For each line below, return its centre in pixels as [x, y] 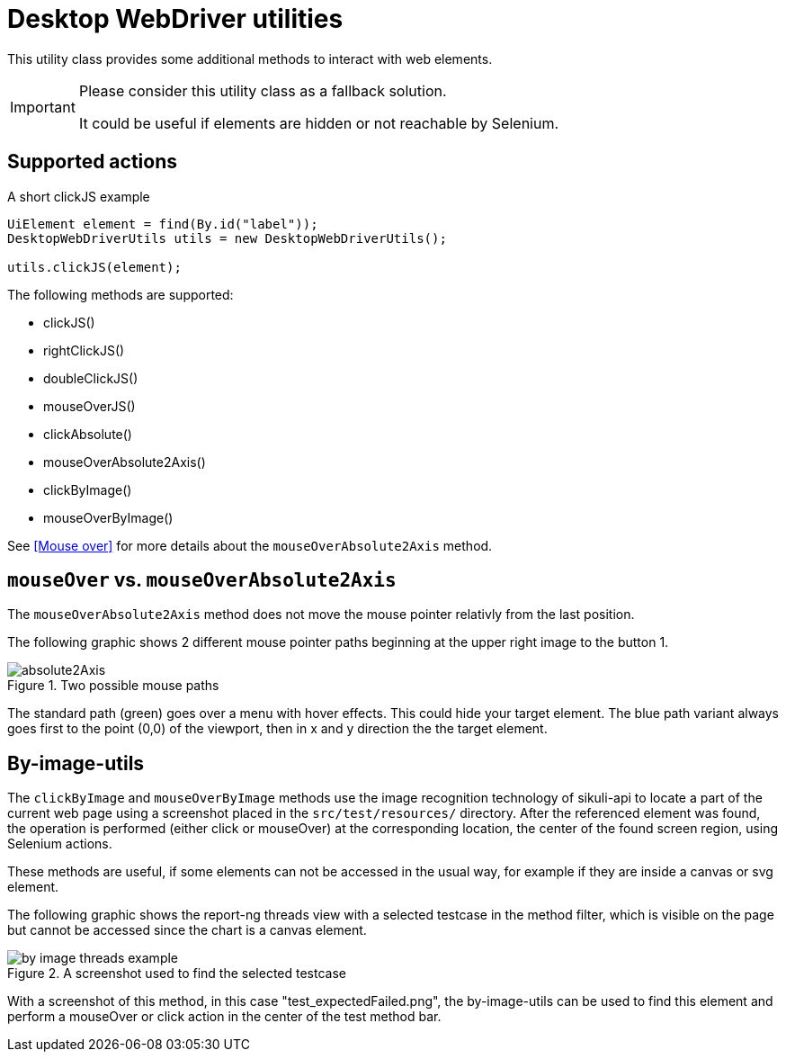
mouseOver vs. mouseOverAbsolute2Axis [202, 580]
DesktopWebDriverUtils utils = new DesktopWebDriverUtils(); [227, 238]
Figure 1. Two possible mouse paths [113, 686]
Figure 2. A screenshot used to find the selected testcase [177, 974]
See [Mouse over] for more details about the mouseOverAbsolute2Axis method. [250, 545]
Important [43, 107]
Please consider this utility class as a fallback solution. [263, 90]
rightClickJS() [84, 350]
